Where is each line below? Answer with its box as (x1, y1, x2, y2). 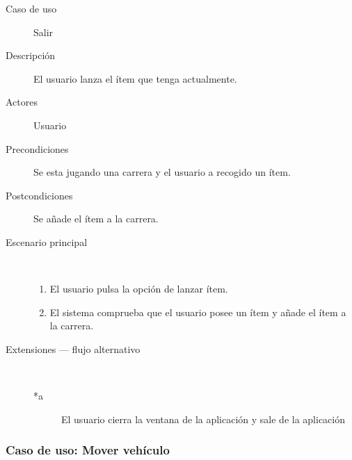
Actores (6, 95, 38, 109)
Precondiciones (6, 141, 69, 156)
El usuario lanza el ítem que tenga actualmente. (33, 71, 237, 85)
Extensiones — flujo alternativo (6, 341, 141, 356)
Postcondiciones (6, 188, 73, 202)
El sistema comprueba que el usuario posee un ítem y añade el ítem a (49, 304, 346, 319)
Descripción (6, 48, 56, 63)
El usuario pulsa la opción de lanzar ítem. (49, 281, 228, 296)
